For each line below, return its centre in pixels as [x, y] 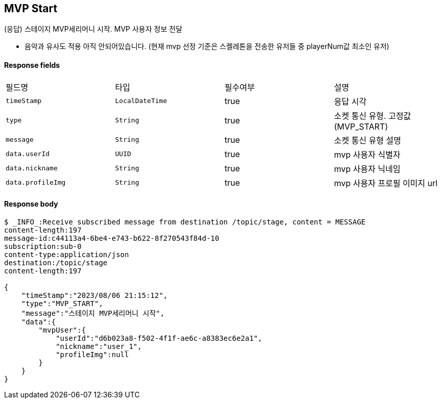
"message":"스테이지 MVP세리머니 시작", [93, 313]
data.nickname [32, 168]
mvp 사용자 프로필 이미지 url [386, 183]
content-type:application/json [67, 254]
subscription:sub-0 [43, 246]
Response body [31, 204]
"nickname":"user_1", [99, 346]
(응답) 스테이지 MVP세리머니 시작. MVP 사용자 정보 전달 [93, 29]
